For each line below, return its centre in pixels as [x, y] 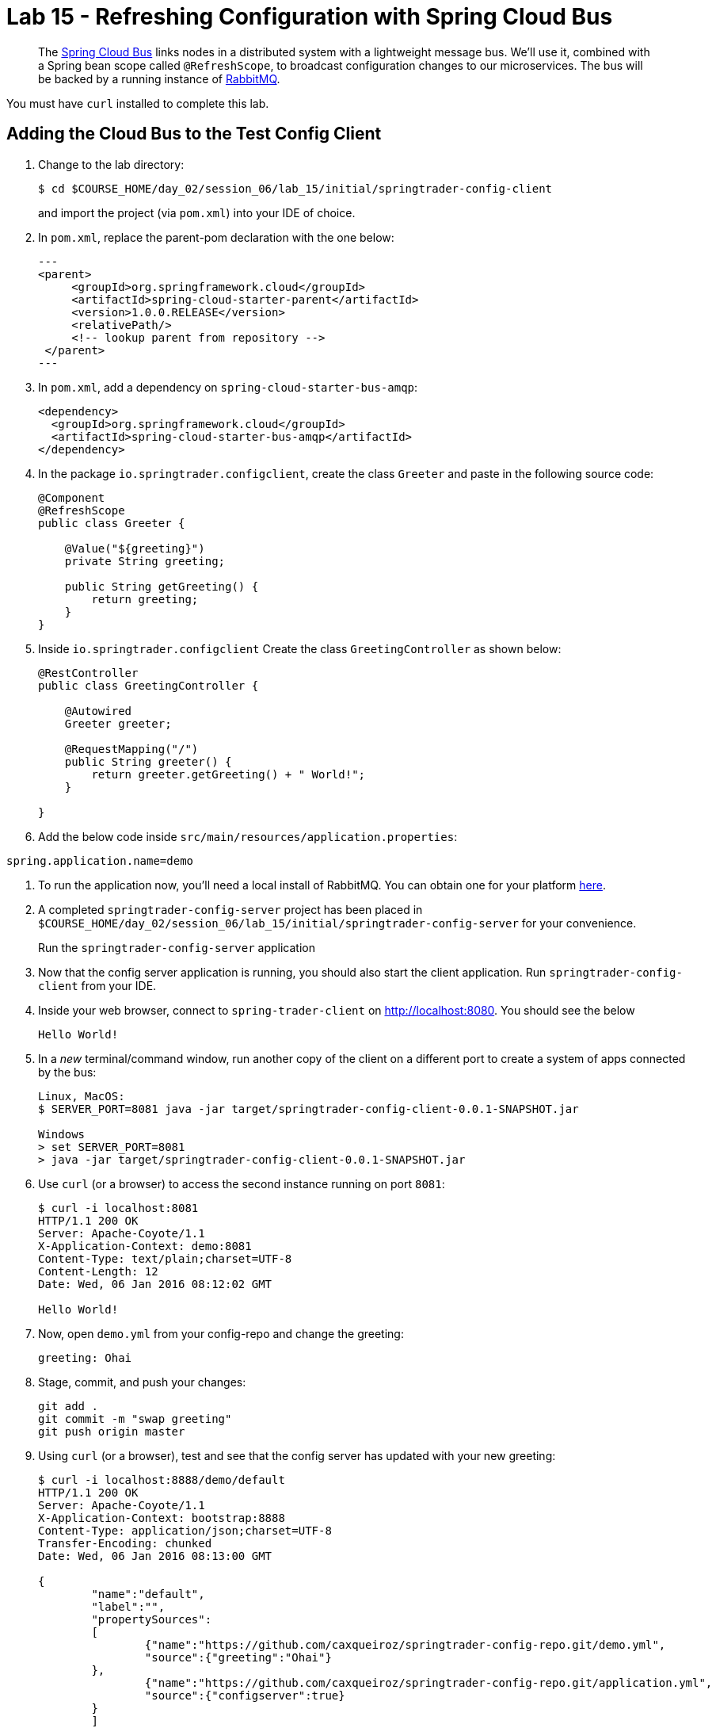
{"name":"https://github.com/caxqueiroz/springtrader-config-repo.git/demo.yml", [405, 1644]
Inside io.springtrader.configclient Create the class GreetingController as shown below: [300, 648]
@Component [72, 497]
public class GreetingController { [149, 685]
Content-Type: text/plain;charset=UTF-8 [165, 1258]
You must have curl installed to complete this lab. [138, 103]
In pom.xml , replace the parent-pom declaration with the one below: [216, 237]
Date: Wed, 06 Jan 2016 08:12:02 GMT [155, 1284]
